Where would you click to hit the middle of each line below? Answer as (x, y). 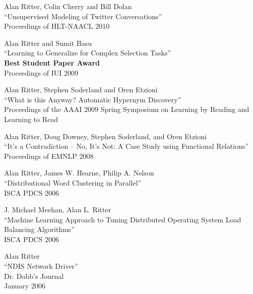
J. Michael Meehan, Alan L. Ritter (58, 210)
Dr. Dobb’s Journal (34, 276)
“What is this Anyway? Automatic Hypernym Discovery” (93, 99)
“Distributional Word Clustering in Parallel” (73, 182)
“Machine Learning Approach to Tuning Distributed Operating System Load (123, 219)
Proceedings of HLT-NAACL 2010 (57, 26)
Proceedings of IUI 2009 (41, 72)
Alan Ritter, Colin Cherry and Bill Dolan (68, 6)
